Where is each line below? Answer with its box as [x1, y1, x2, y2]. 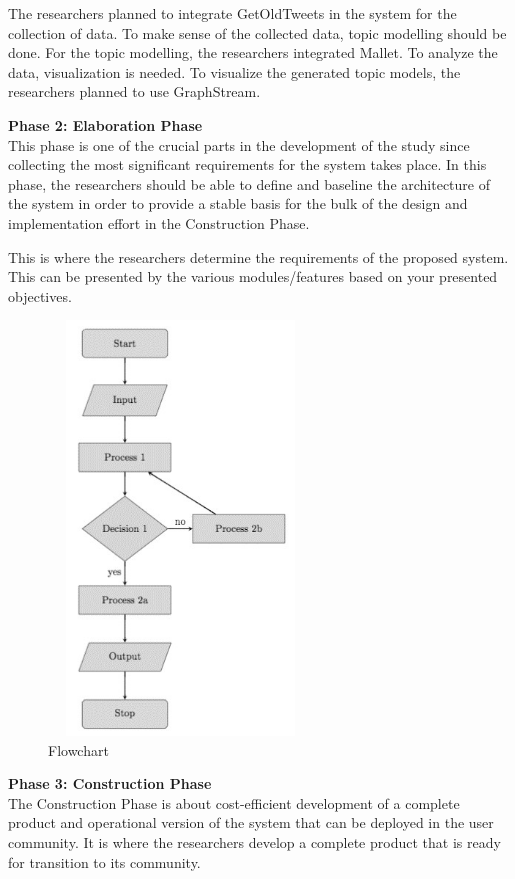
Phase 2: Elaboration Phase [8, 114, 203, 135]
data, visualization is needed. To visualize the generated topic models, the [8, 61, 461, 82]
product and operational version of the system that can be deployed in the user [8, 812, 494, 833]
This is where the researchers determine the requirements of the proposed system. [8, 246, 509, 267]
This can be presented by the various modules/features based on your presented [8, 266, 498, 287]
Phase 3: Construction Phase [8, 773, 212, 794]
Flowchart [48, 739, 109, 760]
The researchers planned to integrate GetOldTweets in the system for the [8, 3, 457, 23]
